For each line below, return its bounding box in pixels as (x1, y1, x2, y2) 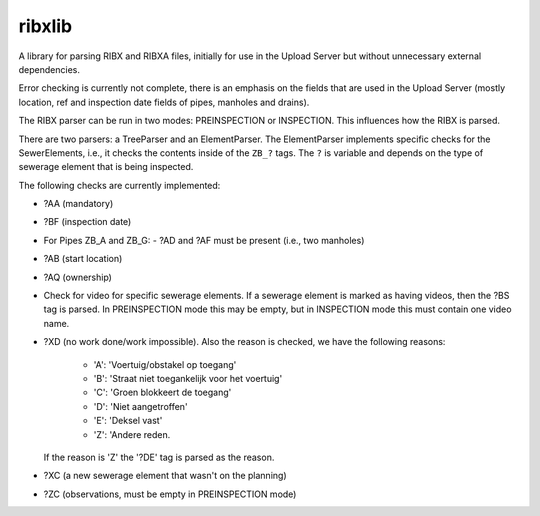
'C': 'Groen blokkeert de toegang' (93, 386, 232, 399)
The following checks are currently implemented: (18, 179, 221, 191)
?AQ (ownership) (43, 271, 112, 283)
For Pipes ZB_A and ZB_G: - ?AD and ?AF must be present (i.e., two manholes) (43, 234, 365, 246)
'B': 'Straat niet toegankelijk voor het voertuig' (93, 372, 283, 384)
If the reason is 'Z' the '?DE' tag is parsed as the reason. (43, 451, 275, 463)
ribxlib (18, 15, 73, 37)
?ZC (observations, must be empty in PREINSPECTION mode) (43, 488, 297, 500)
